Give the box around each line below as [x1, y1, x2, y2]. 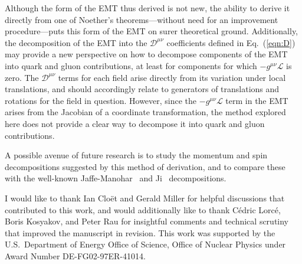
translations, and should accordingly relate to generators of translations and [5, 83, 280, 95]
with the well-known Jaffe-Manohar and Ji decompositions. [5, 172, 226, 184]
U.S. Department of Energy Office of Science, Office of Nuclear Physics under [5, 238, 286, 250]
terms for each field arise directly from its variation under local [58, 71, 286, 83]
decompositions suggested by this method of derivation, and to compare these [5, 160, 285, 172]
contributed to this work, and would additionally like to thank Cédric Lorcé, [5, 203, 281, 216]
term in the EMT [225, 94, 288, 106]
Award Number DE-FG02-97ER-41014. [5, 249, 146, 262]
